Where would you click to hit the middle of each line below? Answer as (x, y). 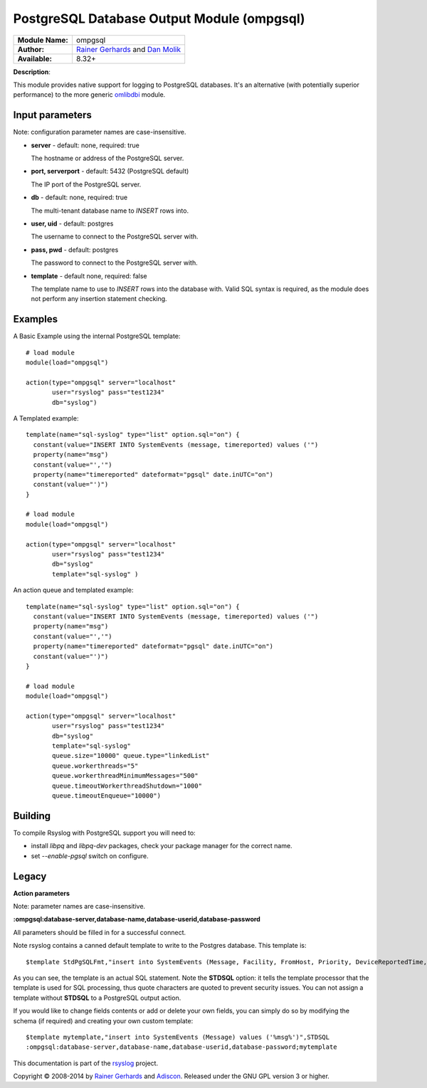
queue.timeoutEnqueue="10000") (107, 796)
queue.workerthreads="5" (95, 766)
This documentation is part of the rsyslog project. (86, 1063)
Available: (35, 58)
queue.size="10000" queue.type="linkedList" (131, 756)
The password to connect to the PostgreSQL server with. (115, 263)
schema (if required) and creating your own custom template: (103, 1020)
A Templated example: (46, 418)
